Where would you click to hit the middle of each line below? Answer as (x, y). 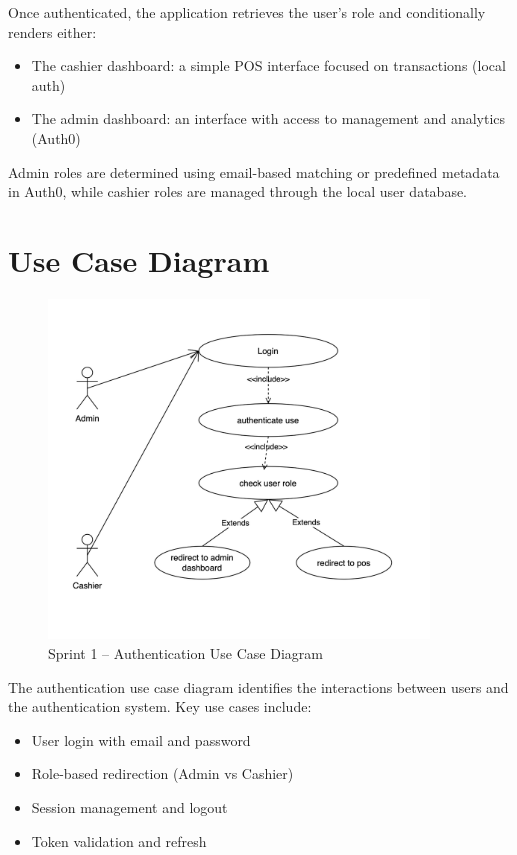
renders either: (52, 31)
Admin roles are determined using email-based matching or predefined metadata (254, 171)
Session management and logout (129, 807)
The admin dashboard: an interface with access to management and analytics (268, 118)
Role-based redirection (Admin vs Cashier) (162, 773)
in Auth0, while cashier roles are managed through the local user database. (238, 191)
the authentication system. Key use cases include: (160, 706)
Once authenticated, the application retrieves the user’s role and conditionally (247, 12)
